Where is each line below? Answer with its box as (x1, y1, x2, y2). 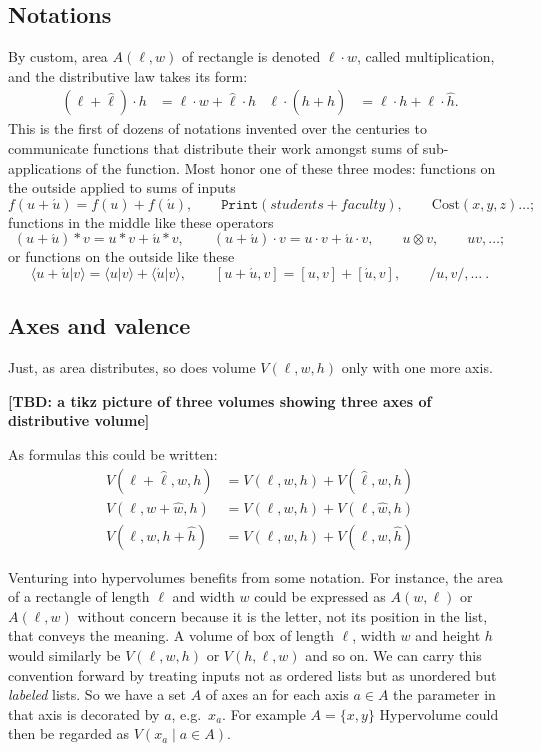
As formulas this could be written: (8, 443, 218, 464)
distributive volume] (8, 410, 150, 431)
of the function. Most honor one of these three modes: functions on (85, 157, 496, 178)
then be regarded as (8, 723, 130, 744)
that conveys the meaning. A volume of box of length (8, 625, 334, 646)
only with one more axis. (341, 357, 493, 378)
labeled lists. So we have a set (8, 684, 187, 705)
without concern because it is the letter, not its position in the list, (77, 605, 488, 626)
